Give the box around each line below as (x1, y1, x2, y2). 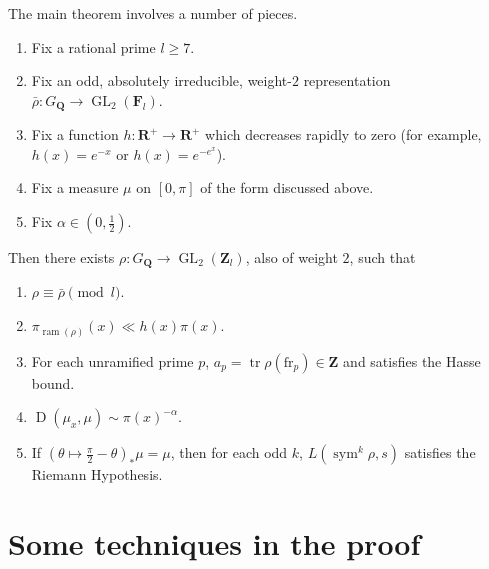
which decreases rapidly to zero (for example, (205, 124, 482, 145)
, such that (349, 247, 416, 268)
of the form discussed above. (200, 177, 374, 198)
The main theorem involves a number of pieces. (8, 3, 298, 23)
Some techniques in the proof (8, 522, 421, 563)
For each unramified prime (31, 350, 194, 371)
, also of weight (245, 247, 338, 268)
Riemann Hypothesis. (31, 464, 163, 485)
